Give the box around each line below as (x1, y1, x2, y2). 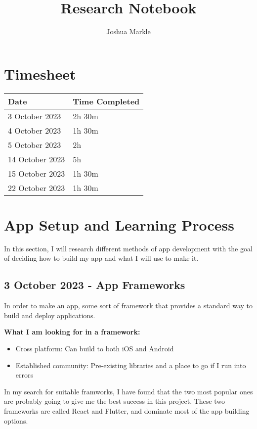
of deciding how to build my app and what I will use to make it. (4, 253, 199, 263)
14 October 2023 (8, 153, 65, 165)
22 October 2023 (8, 182, 65, 193)
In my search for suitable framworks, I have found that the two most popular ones (4, 386, 253, 396)
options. (4, 415, 28, 426)
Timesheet (4, 63, 76, 84)
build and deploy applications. (4, 310, 95, 320)
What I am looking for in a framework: (4, 327, 140, 337)
